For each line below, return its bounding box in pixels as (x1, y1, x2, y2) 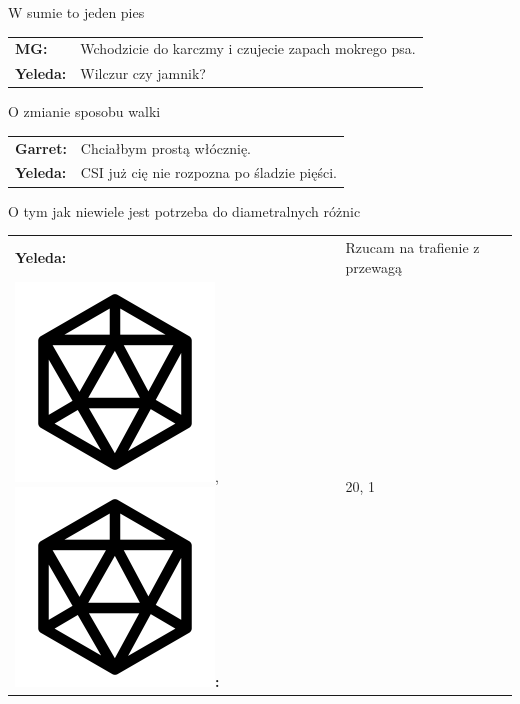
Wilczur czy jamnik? (80, 63, 206, 84)
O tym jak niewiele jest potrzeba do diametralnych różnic (8, 200, 361, 221)
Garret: (15, 137, 67, 158)
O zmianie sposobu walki (8, 101, 161, 122)
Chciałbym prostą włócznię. (80, 137, 251, 158)
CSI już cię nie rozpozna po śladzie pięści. (80, 162, 337, 183)
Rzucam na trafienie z (345, 236, 480, 257)
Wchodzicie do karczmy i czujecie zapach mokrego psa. (80, 38, 416, 59)
